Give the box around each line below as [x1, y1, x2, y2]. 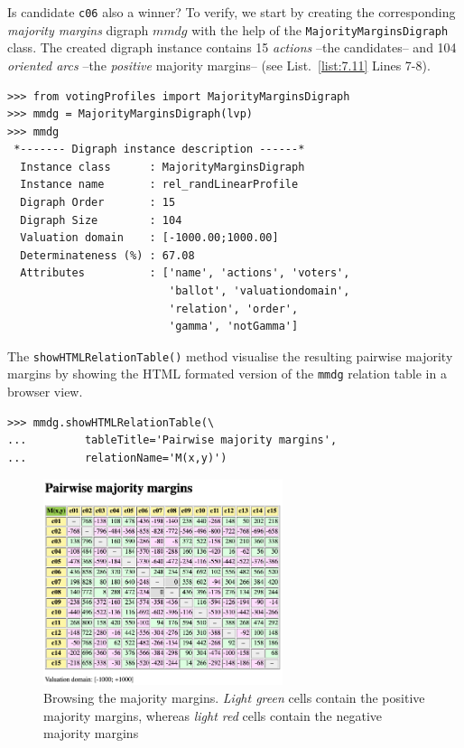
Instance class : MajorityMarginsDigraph [20, 160, 305, 173]
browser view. [7, 382, 83, 401]
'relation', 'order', [168, 302, 299, 315]
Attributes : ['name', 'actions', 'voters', [20, 266, 350, 280]
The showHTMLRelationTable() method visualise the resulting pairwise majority [7, 346, 453, 365]
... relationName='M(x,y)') [7, 451, 227, 464]
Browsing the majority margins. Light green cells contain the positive [43, 687, 425, 706]
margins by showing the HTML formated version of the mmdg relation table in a [7, 364, 447, 383]
